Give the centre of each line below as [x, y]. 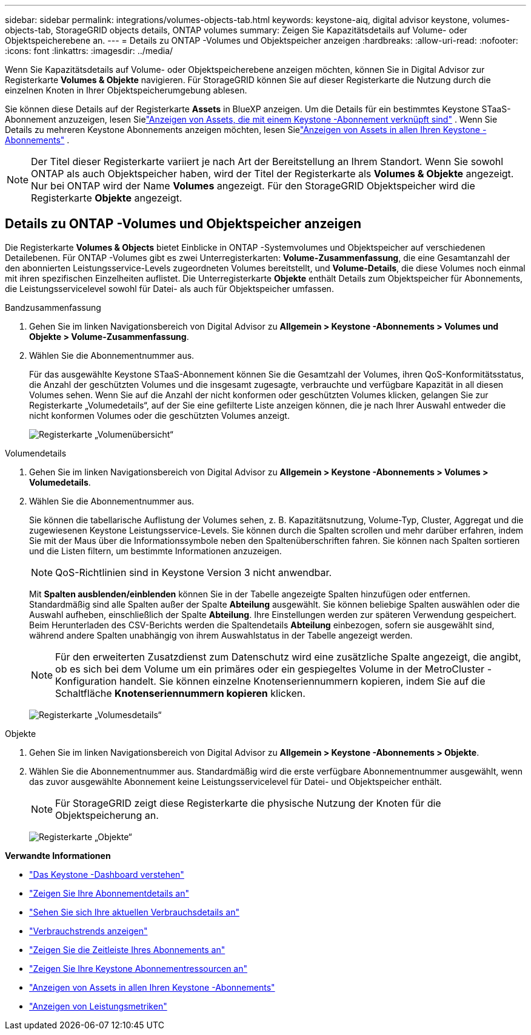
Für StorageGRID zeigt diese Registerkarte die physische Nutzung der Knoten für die [248, 803]
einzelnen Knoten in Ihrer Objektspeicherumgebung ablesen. [126, 90]
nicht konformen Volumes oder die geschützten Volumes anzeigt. [159, 415]
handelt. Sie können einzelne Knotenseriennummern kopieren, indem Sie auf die [302, 681]
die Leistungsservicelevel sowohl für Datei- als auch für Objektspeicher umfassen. [169, 288]
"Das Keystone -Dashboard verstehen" [107, 874]
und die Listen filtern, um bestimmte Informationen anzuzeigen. [155, 551]
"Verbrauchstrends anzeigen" [88, 931]
